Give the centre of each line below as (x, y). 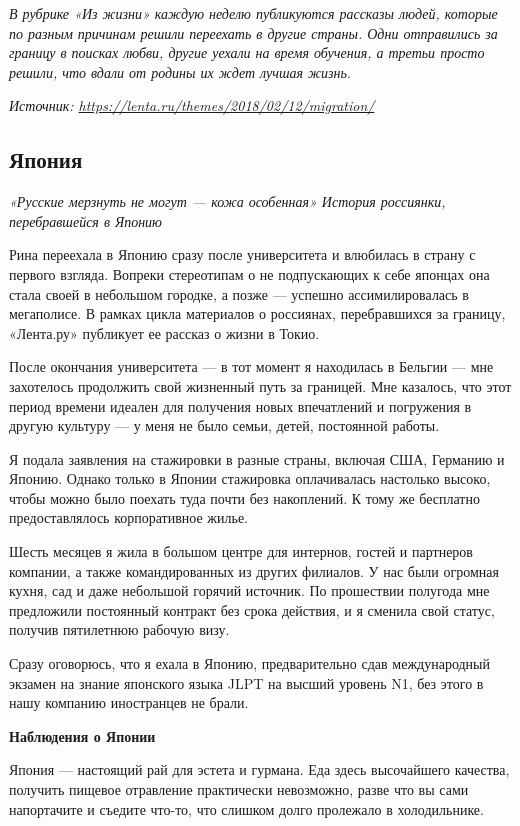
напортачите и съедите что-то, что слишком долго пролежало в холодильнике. (246, 808)
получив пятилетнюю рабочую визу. (119, 629)
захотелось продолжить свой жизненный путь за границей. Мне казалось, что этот (260, 385)
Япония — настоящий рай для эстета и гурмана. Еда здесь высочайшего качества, (259, 769)
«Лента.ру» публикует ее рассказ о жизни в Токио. (164, 332)
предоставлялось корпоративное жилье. (128, 517)
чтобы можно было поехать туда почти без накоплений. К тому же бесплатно (244, 497)
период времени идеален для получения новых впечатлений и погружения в (240, 405)
